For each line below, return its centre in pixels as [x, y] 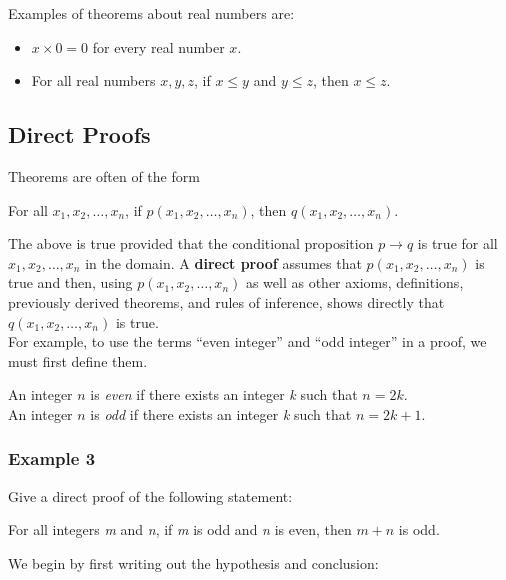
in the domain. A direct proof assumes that [223, 262]
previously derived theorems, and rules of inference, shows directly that [226, 301]
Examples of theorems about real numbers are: [151, 13]
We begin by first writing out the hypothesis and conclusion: [193, 562]
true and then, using [70, 282]
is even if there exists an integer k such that [224, 394]
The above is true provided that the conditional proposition [191, 243]
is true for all [457, 243]
